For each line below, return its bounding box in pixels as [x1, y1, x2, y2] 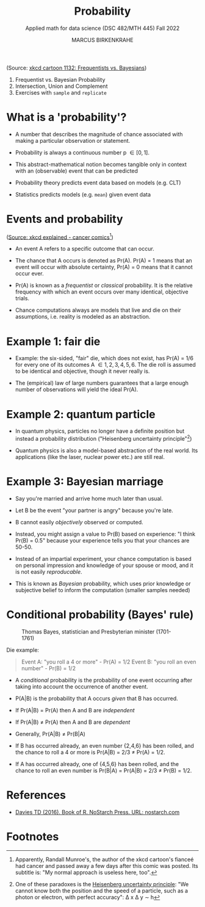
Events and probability [6, 212, 123, 226]
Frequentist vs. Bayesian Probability [15, 76, 106, 83]
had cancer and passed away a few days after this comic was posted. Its [15, 862, 198, 869]
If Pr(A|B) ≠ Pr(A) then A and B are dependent [15, 718, 131, 726]
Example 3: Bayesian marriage [6, 475, 164, 489]
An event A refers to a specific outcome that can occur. [15, 245, 154, 253]
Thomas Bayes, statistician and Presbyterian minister [21, 627, 155, 635]
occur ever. [15, 270, 44, 277]
